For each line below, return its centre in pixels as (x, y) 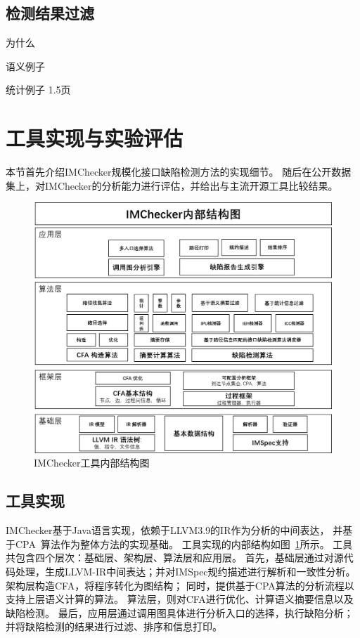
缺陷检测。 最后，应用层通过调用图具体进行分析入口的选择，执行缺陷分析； (180, 612)
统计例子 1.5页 (38, 90)
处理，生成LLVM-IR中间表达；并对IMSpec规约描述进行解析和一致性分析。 (185, 571)
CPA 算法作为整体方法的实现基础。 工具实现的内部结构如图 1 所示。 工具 (184, 543)
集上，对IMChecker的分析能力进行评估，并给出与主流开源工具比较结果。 (172, 185)
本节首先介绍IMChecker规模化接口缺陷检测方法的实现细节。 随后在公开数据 (179, 172)
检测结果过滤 (50, 13)
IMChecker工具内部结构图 (92, 463)
